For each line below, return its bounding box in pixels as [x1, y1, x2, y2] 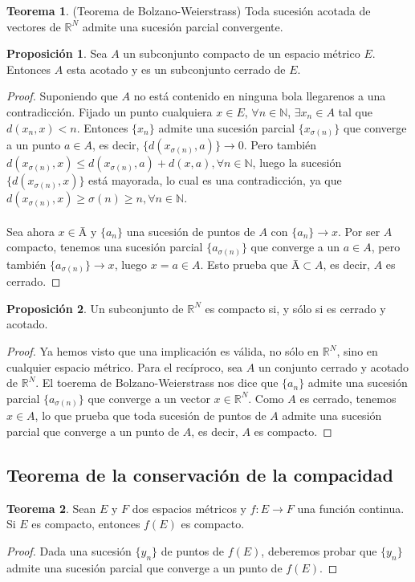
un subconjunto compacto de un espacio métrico [123, 45, 360, 62]
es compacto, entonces [31, 515, 140, 532]
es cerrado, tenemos [299, 389, 397, 406]
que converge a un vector [87, 389, 210, 406]
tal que [338, 103, 372, 120]
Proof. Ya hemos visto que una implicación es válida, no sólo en [6, 343, 319, 360]
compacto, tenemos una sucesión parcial [6, 238, 203, 255]
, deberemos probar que [261, 542, 377, 559]
